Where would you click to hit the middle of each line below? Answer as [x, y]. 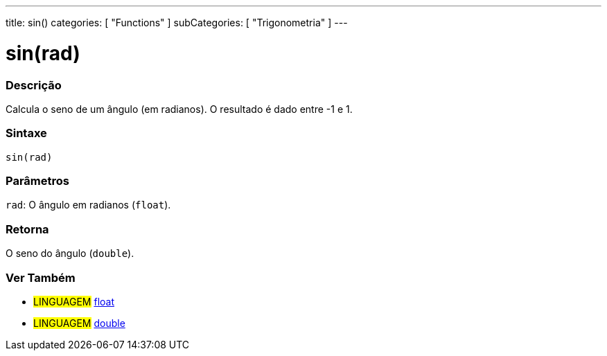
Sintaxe [26, 133]
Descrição [34, 85]
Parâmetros [37, 181]
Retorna [27, 229]
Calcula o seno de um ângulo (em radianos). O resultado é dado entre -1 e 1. [179, 109]
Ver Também [41, 277]
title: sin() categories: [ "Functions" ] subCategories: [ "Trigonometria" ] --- [177, 23]
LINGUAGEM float [74, 301]
